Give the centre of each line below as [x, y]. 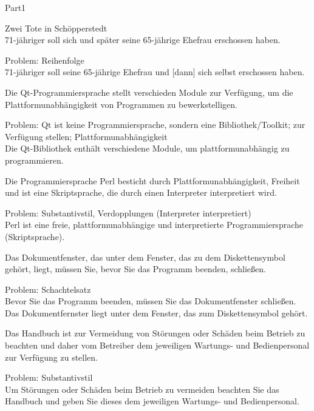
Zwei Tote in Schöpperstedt [56, 28]
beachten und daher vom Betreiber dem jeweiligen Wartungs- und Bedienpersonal [157, 345]
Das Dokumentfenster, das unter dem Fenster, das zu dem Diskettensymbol [145, 257]
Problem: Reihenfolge [45, 60]
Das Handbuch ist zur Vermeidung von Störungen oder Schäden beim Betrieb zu [155, 333]
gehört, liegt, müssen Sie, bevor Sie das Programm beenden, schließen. [135, 269]
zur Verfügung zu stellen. [52, 357]
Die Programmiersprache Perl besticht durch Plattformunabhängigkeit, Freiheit [152, 180]
